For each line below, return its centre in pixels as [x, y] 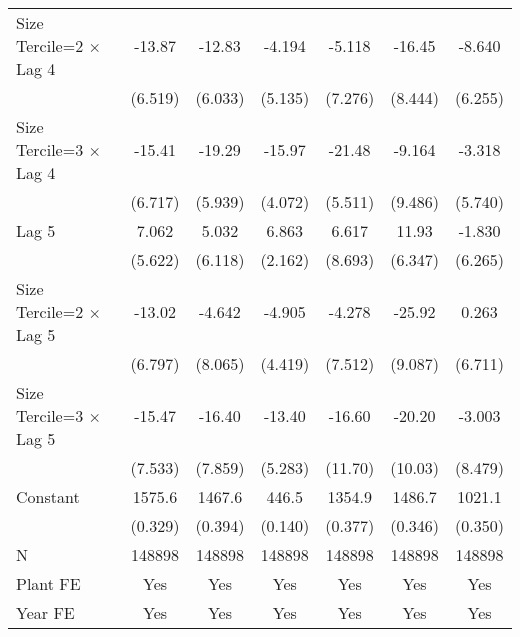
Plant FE [48, 583]
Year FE [45, 612]
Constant [48, 496]
